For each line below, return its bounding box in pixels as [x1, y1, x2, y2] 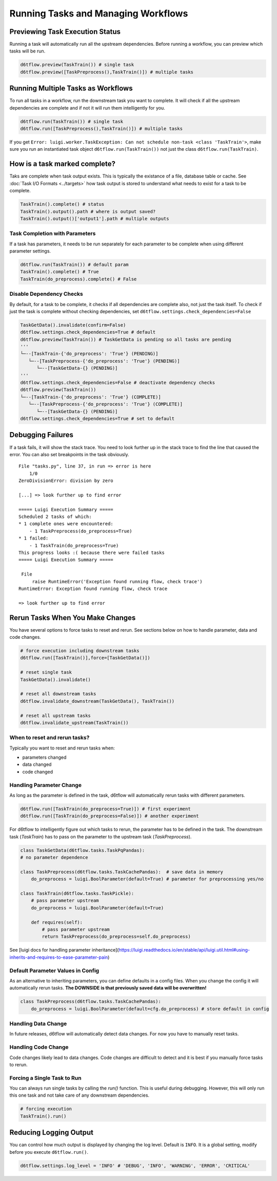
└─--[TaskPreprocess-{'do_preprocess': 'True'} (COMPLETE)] [28, 401, 183, 407]
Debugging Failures [9, 431, 74, 439]
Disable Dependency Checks [9, 291, 83, 298]
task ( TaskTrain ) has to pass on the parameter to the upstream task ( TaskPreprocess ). [9, 833, 192, 839]
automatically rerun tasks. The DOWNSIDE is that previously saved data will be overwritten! [9, 985, 207, 991]
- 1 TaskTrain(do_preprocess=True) [29, 543, 119, 548]
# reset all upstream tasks [20, 712, 91, 719]
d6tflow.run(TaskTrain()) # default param [20, 262, 129, 267]
